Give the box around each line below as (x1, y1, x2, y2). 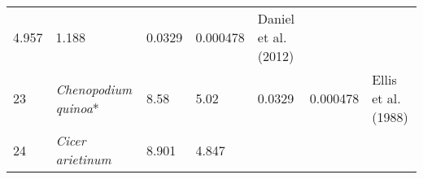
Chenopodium (55, 79, 133, 98)
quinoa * (55, 98, 99, 117)
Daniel (257, 9, 294, 28)
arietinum (55, 150, 111, 168)
